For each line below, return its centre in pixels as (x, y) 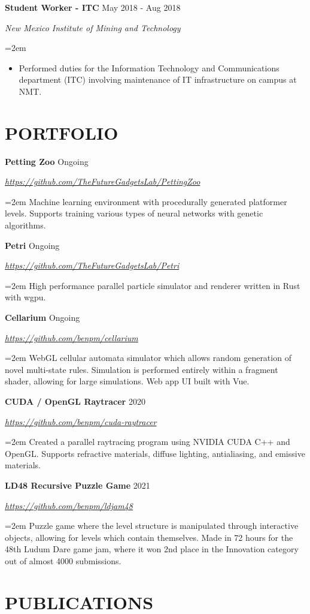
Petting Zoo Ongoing (47, 161)
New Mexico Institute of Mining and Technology (93, 27)
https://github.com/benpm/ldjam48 (69, 505)
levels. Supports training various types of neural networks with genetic (134, 213)
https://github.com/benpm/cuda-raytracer (81, 421)
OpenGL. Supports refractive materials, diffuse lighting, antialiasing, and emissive (155, 453)
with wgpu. (25, 297)
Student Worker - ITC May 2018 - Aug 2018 (93, 7)
